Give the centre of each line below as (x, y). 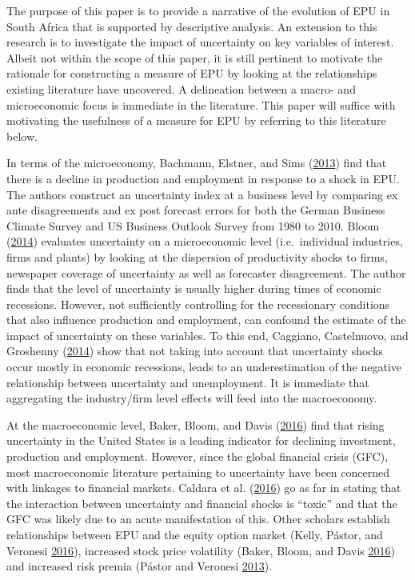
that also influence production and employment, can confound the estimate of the (206, 320)
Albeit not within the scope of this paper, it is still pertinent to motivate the (195, 57)
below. (22, 136)
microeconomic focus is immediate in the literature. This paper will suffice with (201, 104)
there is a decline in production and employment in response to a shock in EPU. (203, 178)
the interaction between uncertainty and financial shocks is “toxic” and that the (202, 503)
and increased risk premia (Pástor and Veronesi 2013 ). (140, 566)
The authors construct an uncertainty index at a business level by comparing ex (202, 194)
